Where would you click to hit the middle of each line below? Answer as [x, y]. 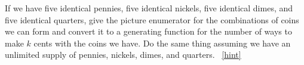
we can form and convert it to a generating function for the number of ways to [148, 31]
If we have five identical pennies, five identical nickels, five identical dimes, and [149, 8]
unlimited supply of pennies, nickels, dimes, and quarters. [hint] [123, 55]
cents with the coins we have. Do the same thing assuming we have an [162, 43]
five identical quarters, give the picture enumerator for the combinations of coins [152, 19]
